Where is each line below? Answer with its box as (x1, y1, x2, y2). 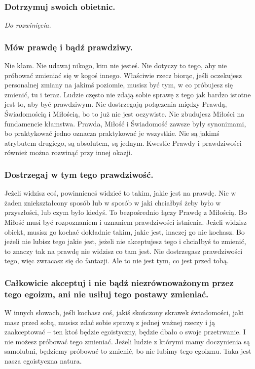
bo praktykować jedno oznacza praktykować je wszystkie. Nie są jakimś (4, 128, 219, 138)
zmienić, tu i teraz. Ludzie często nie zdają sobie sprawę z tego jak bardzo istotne (4, 89, 251, 99)
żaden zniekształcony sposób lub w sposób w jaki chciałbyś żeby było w (4, 197, 221, 207)
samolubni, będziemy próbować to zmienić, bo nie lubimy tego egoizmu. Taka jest (4, 346, 252, 356)
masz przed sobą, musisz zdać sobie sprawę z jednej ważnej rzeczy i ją (4, 317, 216, 327)
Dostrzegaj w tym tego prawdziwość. (4, 168, 153, 180)
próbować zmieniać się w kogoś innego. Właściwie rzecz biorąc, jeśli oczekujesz (4, 70, 242, 80)
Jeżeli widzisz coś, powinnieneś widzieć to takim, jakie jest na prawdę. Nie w (4, 188, 236, 198)
